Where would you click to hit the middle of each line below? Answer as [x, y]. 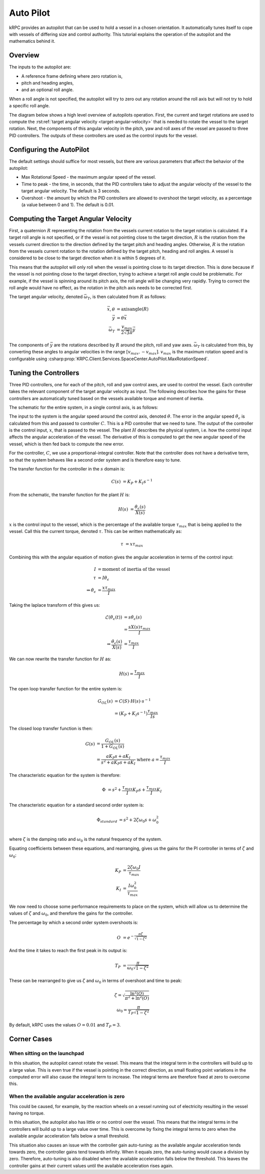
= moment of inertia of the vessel [134, 569]
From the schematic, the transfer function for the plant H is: [69, 494]
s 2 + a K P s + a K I [118, 762]
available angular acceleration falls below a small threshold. [69, 1136]
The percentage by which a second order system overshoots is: [74, 922]
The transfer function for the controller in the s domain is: [67, 469]
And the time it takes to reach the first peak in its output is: [68, 951]
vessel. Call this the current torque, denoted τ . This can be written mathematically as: [95, 531]
